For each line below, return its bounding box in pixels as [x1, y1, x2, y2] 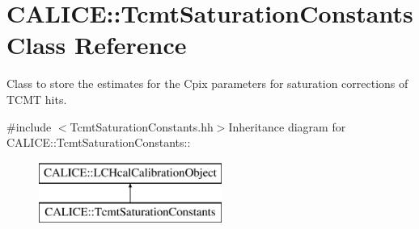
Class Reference [6, 28, 187, 61]
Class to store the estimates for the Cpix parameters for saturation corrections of [6, 75, 408, 92]
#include [6, 118, 52, 135]
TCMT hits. [6, 90, 67, 107]
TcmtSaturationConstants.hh [70, 118, 214, 135]
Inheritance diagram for [228, 118, 346, 135]
